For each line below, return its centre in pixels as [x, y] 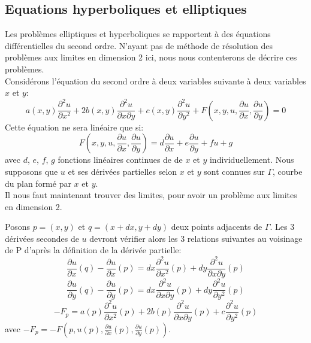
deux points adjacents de [217, 227]
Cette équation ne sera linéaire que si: [74, 127]
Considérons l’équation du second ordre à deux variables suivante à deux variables [155, 81]
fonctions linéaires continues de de [120, 160]
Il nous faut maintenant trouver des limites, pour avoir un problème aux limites [151, 195]
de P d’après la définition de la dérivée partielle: [93, 250]
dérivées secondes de [42, 238]
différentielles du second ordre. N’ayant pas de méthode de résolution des [139, 45]
